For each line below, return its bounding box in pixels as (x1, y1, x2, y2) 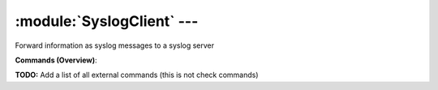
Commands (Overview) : (15, 55, 97, 65)
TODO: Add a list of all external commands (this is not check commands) (15, 70, 259, 80)
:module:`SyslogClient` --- (15, 12, 199, 30)
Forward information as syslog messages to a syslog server (15, 41, 215, 50)
